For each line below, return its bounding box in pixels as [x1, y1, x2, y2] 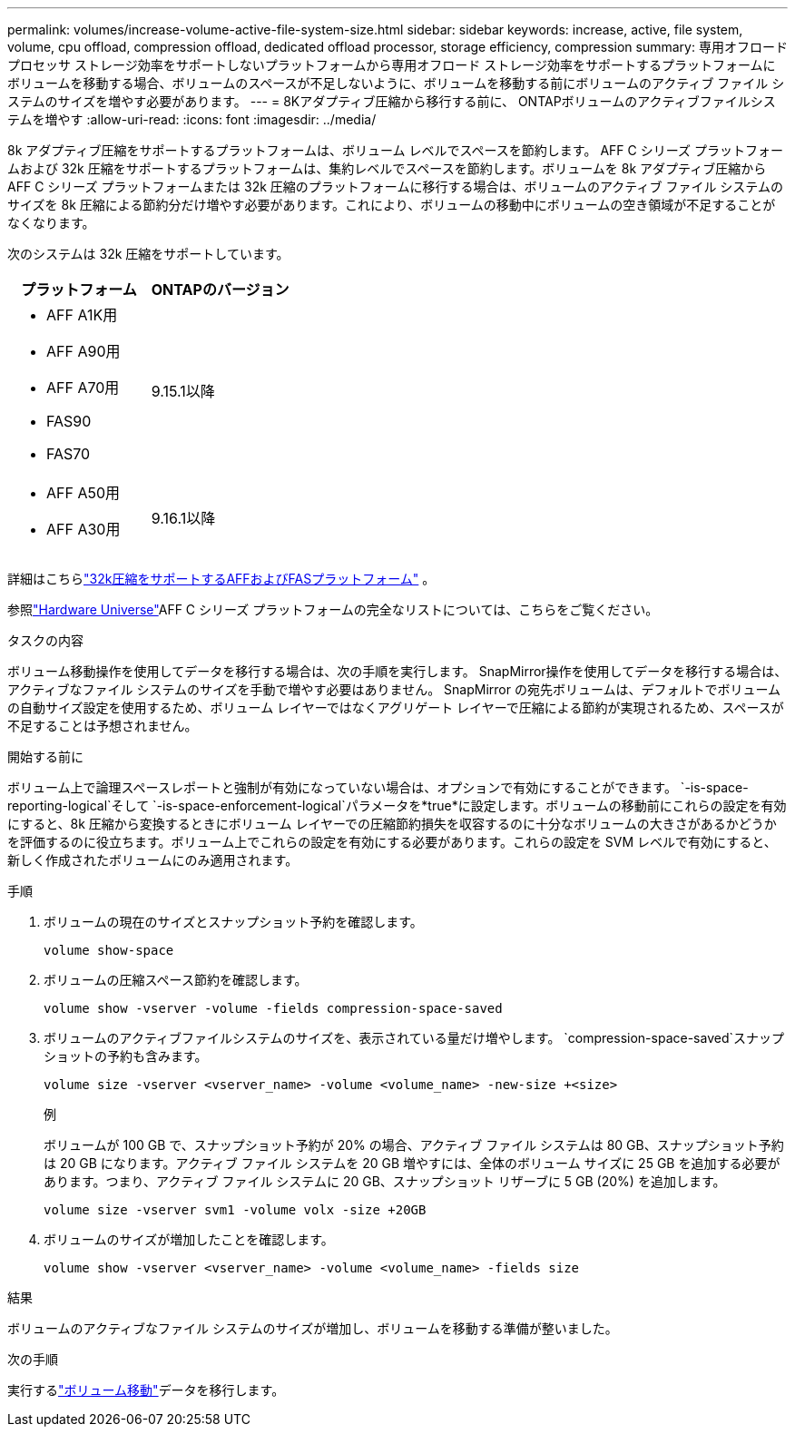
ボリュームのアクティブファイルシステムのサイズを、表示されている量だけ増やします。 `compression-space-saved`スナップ [44, 1030, 784, 1046]
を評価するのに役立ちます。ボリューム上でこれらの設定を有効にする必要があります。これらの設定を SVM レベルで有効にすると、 [7, 834, 777, 850]
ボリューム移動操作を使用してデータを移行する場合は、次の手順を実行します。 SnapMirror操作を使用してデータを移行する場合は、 [7, 663, 788, 679]
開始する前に [7, 749, 83, 764]
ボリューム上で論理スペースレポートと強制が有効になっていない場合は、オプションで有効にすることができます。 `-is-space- [7, 780, 749, 795]
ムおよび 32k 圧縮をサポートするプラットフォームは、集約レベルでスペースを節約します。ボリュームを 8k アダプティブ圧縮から [7, 161, 767, 176]
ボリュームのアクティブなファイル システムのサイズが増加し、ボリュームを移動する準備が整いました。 [7, 1321, 618, 1336]
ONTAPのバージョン [151, 280, 290, 299]
